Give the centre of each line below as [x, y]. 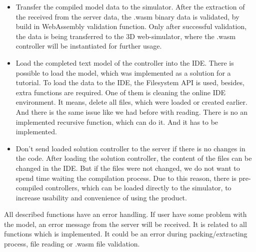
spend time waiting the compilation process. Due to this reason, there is [126, 178]
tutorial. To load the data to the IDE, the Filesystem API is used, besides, [130, 82]
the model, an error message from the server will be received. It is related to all [125, 224]
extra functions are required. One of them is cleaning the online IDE [120, 92]
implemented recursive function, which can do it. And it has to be [117, 121]
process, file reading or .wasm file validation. [72, 244]
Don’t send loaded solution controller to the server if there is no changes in [130, 148]
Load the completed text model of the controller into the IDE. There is [125, 62]
